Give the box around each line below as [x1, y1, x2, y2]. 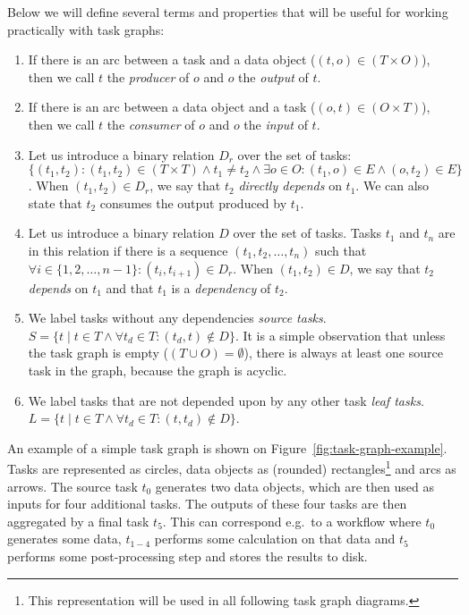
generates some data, [7, 529, 122, 548]
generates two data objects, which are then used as [155, 476, 434, 495]
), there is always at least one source [243, 343, 443, 362]
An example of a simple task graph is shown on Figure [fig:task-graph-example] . [7, 438, 448, 457]
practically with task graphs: [7, 20, 165, 38]
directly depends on [238, 176, 342, 195]
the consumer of [107, 114, 195, 133]
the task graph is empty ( [28, 343, 168, 362]
